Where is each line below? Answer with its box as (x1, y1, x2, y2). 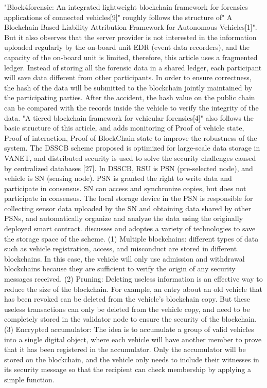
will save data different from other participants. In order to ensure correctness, (4, 72, 252, 83)
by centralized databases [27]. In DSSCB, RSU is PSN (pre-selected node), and (4, 162, 253, 173)
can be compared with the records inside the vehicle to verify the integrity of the (4, 102, 259, 113)
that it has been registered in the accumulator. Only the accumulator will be (4, 344, 246, 355)
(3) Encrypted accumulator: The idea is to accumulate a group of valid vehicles (4, 324, 254, 334)
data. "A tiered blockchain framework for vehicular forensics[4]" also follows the (4, 112, 254, 123)
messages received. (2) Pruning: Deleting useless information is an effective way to (4, 273, 263, 284)
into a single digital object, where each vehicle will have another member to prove (4, 334, 262, 344)
